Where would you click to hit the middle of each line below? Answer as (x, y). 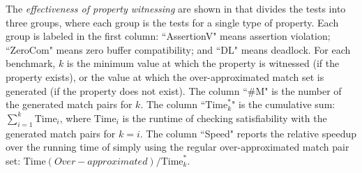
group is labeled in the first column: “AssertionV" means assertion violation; (168, 36)
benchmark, (31, 63)
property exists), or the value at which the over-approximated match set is (165, 76)
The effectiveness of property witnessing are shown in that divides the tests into (176, 8)
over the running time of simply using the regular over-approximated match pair (178, 147)
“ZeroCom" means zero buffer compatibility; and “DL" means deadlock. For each (178, 49)
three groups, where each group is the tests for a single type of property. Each (172, 22)
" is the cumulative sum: (284, 104)
